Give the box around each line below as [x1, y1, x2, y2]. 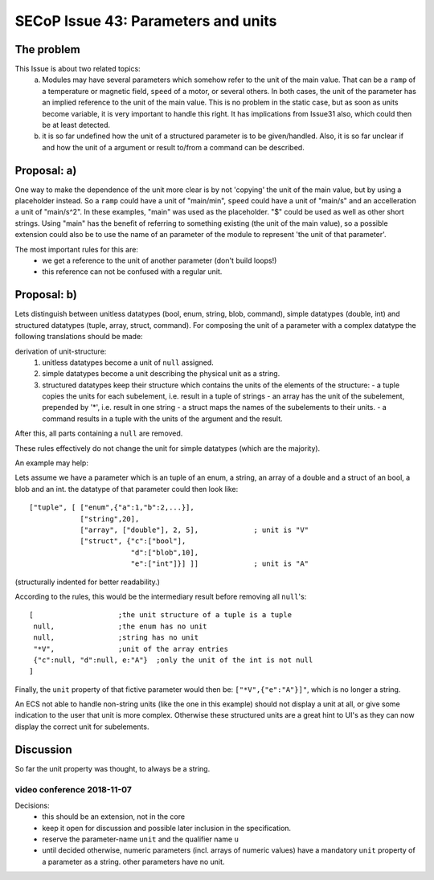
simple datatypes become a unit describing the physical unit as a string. [42, 369, 280, 379]
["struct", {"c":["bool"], [80, 537, 186, 546]
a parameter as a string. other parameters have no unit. [42, 857, 225, 866]
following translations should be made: [14, 332, 144, 342]
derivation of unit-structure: [14, 346, 107, 356]
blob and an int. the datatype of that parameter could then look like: [14, 484, 239, 493]
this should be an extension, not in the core [42, 812, 185, 821]
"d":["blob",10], [130, 547, 199, 557]
